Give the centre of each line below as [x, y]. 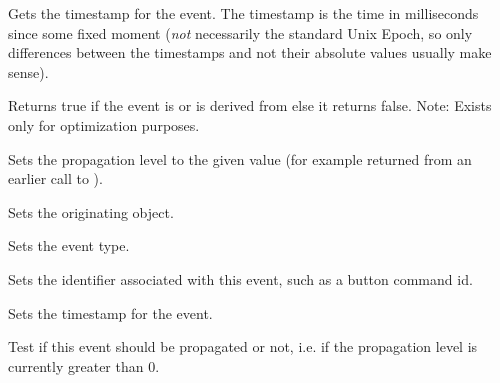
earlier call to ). [55, 178]
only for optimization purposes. [104, 124]
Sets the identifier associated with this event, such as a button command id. [240, 278]
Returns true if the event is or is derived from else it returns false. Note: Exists [250, 105]
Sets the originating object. [91, 211]
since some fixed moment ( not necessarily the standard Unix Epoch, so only [240, 32]
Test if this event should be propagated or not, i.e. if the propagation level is [243, 346]
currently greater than [76, 365]
